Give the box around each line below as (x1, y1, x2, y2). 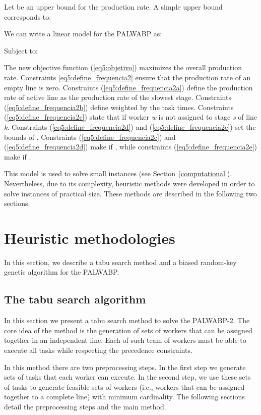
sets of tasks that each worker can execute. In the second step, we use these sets (4, 372, 251, 382)
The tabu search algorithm (4, 291, 146, 307)
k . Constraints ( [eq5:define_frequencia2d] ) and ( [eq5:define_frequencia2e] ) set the (4, 121, 256, 132)
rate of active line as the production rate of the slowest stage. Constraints (4, 92, 231, 102)
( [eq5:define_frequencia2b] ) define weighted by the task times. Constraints (4, 101, 234, 112)
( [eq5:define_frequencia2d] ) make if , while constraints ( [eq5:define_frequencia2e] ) (4, 141, 257, 152)
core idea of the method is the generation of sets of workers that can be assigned (4, 325, 252, 335)
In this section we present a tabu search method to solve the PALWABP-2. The (4, 315, 250, 326)
